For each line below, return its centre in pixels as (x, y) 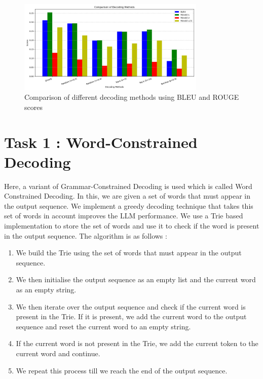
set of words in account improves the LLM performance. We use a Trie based (124, 216)
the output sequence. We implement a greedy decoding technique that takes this (129, 205)
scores (33, 107)
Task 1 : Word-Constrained (101, 142)
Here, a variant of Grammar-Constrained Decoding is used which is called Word (128, 186)
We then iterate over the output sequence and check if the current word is (131, 306)
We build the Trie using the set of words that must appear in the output (129, 253)
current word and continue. (58, 353)
